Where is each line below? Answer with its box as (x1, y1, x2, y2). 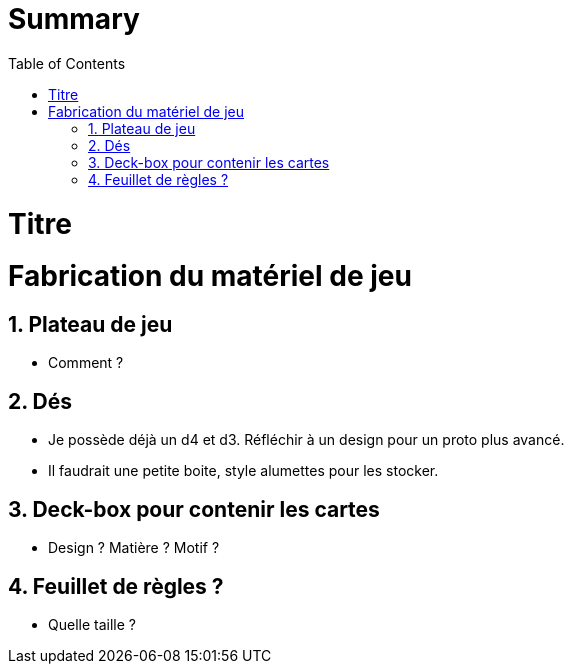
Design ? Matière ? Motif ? (48, 539, 220, 557)
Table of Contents (8, 54, 126, 72)
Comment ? (48, 354, 124, 372)
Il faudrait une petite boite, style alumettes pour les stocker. (48, 462, 439, 480)
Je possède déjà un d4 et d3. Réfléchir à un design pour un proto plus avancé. (48, 431, 565, 449)
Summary (8, 2, 140, 36)
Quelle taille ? (48, 615, 136, 633)
